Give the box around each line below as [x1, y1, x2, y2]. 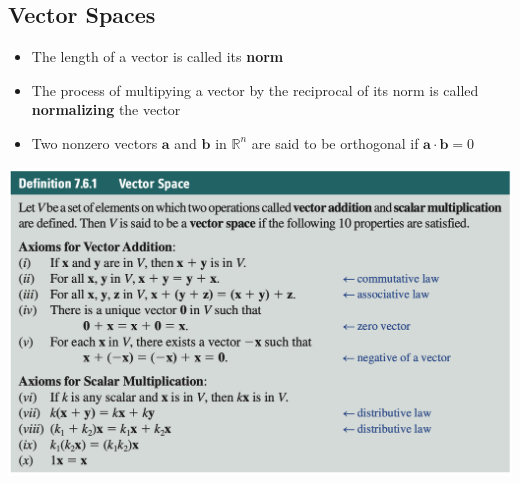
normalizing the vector [31, 99, 181, 120]
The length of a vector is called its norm [31, 46, 284, 67]
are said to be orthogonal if [251, 132, 419, 153]
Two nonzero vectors [31, 132, 158, 153]
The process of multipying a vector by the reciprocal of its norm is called [31, 79, 479, 100]
